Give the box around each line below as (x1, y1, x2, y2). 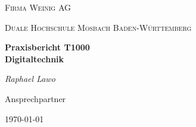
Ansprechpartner (5, 92, 66, 104)
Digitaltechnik (5, 52, 64, 65)
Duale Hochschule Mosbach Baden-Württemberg (5, 21, 192, 33)
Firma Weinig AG (5, 1, 71, 13)
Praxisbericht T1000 (5, 41, 90, 53)
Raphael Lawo (5, 72, 55, 85)
